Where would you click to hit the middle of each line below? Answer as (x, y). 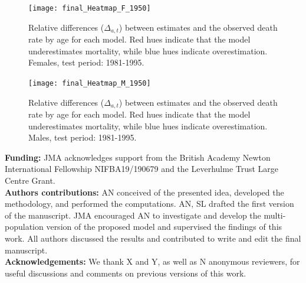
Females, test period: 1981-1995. (86, 62)
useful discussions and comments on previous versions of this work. (126, 273)
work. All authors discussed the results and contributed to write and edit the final (153, 238)
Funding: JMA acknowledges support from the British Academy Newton (138, 157)
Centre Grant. (30, 180)
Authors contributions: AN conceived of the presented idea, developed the (144, 192)
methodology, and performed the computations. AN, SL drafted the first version (149, 204)
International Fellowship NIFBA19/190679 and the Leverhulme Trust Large (142, 169)
